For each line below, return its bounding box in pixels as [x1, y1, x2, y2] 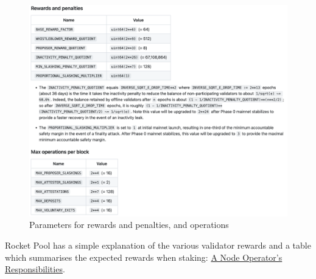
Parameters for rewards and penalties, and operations [29, 218, 229, 231]
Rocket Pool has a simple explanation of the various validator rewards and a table [5, 239, 311, 251]
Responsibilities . [5, 263, 65, 275]
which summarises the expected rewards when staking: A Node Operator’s [5, 250, 283, 263]
